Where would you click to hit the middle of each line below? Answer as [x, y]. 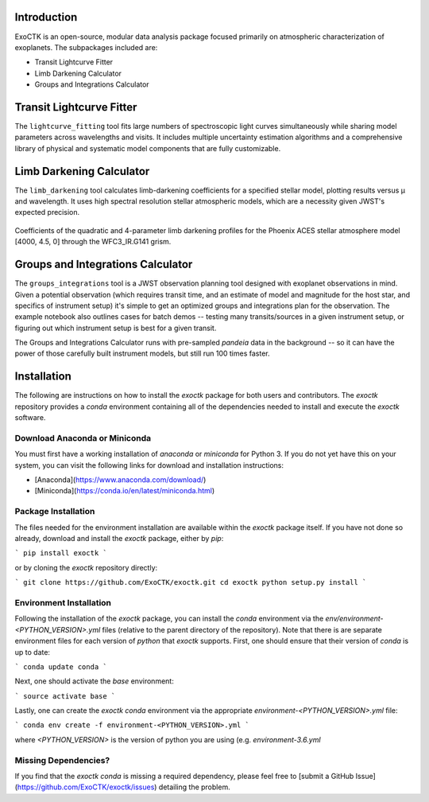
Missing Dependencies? [62, 760]
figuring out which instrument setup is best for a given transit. [116, 328]
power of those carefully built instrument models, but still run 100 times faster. [142, 353]
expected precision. [47, 212]
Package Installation [55, 512]
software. [30, 418]
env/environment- [355, 619]
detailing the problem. [194, 787]
